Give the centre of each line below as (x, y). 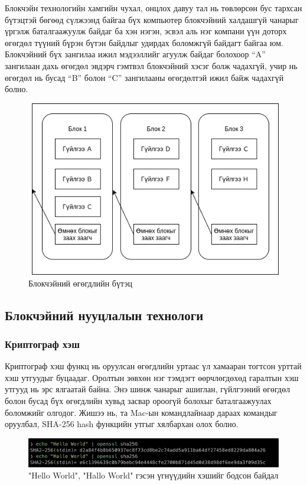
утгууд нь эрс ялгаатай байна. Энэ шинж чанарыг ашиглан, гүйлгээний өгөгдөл (148, 389)
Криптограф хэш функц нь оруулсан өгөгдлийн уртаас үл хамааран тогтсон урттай (153, 366)
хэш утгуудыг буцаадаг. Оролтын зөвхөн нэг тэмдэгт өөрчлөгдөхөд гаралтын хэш (152, 377)
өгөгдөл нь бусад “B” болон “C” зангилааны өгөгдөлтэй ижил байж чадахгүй (144, 77)
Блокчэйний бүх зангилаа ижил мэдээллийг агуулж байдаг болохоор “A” (135, 54)
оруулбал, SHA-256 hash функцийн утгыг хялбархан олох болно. (122, 424)
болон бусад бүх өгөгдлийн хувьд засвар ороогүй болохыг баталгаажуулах (138, 401)
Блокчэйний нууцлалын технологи (104, 315)
